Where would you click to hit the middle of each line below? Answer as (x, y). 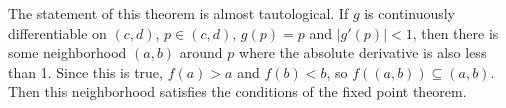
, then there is (455, 32)
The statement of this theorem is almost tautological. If (178, 13)
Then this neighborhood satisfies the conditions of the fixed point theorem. (237, 91)
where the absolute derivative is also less (363, 52)
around (201, 52)
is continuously (410, 13)
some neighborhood (67, 52)
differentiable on (57, 32)
